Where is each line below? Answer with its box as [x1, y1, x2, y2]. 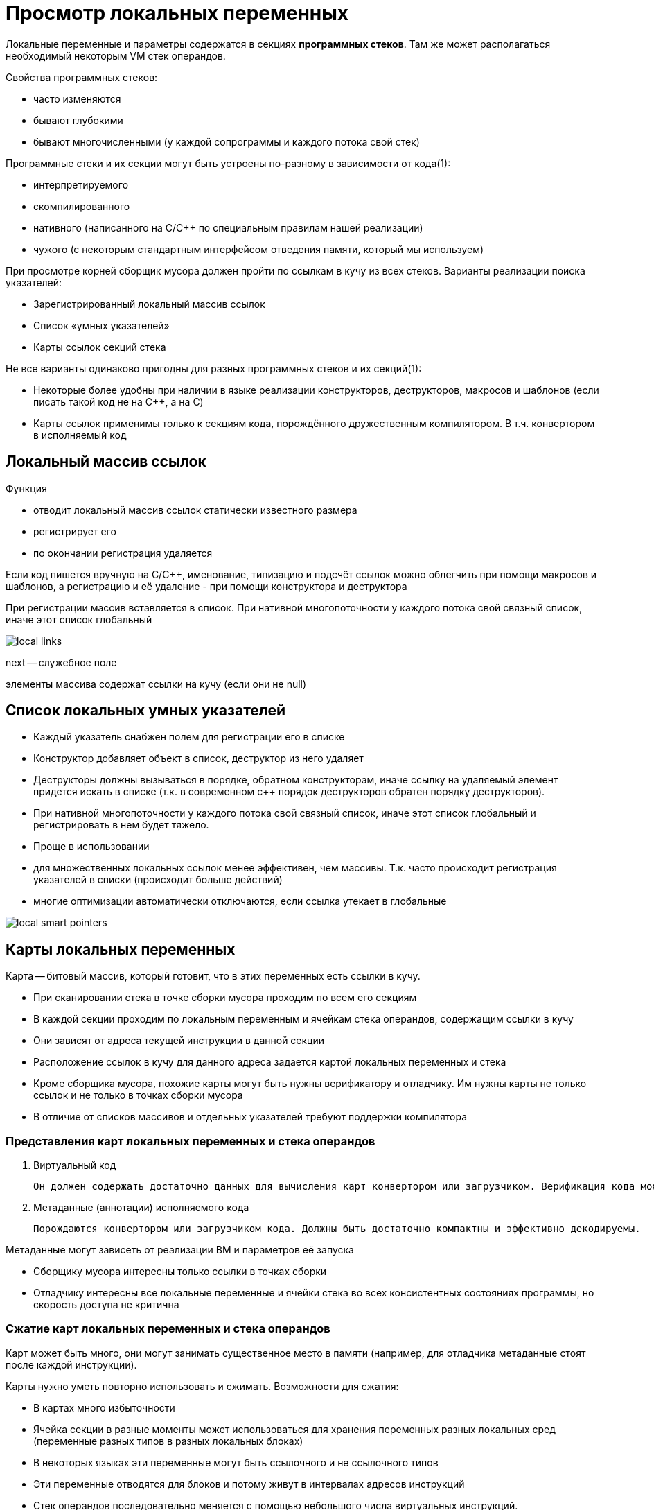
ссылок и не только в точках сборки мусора [33, 1089, 243, 1102]
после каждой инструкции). [6, 1358, 137, 1371]
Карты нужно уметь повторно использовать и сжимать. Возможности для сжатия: [6, 1380, 399, 1392]
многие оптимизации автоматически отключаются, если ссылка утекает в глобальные [33, 895, 447, 908]
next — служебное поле [6, 656, 117, 668]
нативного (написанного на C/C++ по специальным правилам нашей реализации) [33, 221, 423, 234]
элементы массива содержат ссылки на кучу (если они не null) [6, 677, 307, 690]
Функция [6, 482, 47, 494]
